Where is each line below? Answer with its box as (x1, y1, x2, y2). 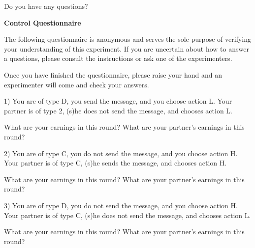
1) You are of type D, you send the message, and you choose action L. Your (4, 96, 232, 106)
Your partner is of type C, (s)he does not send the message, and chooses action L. (4, 210, 251, 220)
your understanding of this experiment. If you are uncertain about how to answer (4, 43, 249, 54)
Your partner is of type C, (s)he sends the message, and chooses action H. (4, 158, 227, 168)
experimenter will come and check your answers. (4, 79, 149, 89)
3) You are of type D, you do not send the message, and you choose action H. (4, 200, 238, 210)
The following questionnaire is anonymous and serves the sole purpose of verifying (4, 34, 251, 44)
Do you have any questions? (4, 1, 88, 11)
